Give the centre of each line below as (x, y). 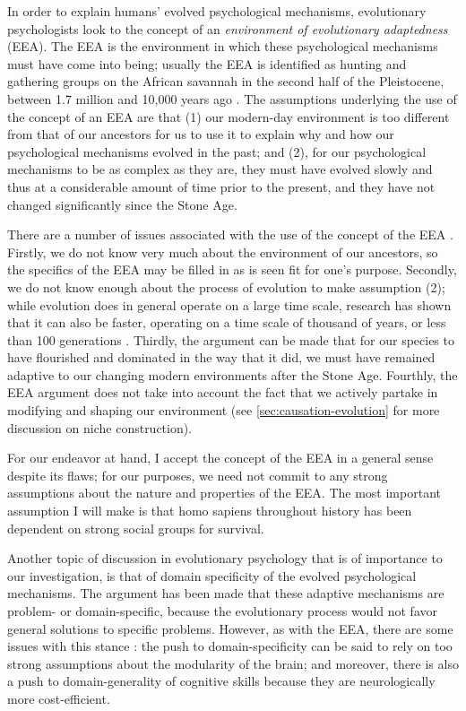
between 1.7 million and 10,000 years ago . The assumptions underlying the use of (232, 98)
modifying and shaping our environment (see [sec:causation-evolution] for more (224, 410)
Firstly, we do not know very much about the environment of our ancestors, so (223, 251)
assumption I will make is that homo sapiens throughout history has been (210, 511)
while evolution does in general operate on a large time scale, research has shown (229, 304)
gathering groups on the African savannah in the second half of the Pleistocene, (226, 81)
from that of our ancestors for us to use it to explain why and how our (201, 134)
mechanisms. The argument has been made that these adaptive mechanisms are (226, 593)
